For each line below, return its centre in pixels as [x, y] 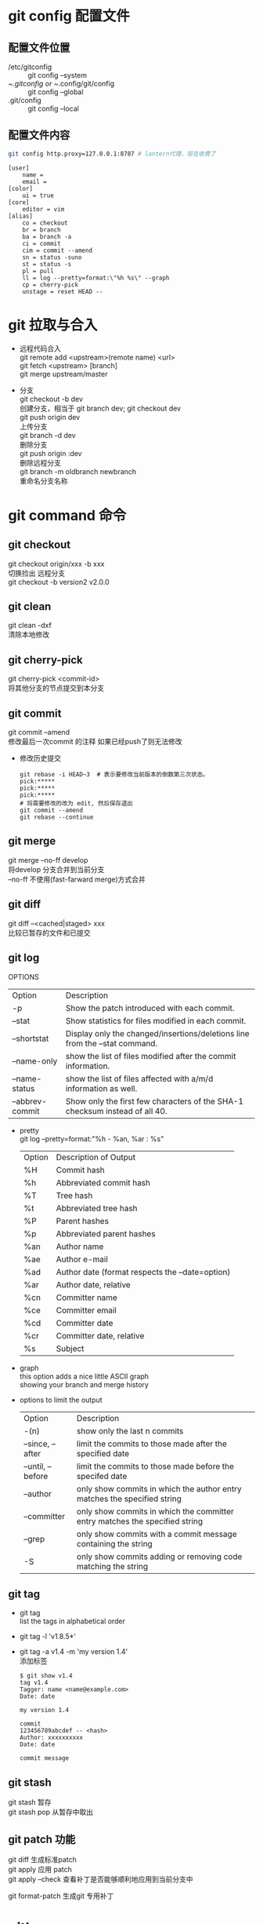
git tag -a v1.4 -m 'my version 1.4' [74, 1652]
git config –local [54, 108]
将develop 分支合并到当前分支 [56, 869]
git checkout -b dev [51, 399]
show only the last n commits [130, 1431]
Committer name [86, 1298]
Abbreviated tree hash [97, 1208]
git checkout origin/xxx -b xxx [56, 564]
